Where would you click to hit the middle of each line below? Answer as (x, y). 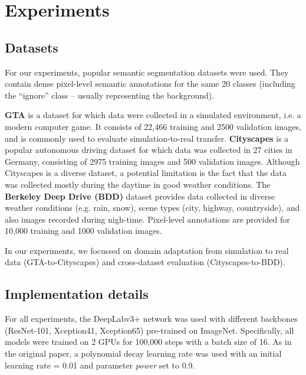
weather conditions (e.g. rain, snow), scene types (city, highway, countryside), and (152, 208)
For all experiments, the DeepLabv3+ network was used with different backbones (151, 319)
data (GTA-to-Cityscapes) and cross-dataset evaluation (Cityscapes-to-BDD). (145, 262)
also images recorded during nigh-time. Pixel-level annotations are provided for (147, 219)
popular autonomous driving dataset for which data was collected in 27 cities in (149, 150)
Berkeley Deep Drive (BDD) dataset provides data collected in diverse (140, 196)
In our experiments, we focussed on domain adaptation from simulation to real (147, 250)
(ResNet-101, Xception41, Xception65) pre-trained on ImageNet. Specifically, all (149, 330)
